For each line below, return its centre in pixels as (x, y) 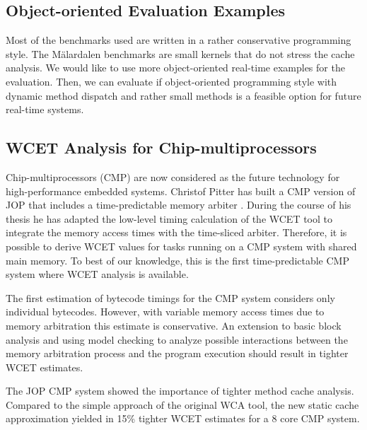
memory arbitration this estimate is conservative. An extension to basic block (174, 325)
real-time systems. (45, 109)
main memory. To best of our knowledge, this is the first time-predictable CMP (177, 260)
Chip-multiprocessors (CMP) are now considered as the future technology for (173, 176)
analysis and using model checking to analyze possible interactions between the (177, 339)
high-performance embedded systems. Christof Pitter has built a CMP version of (181, 191)
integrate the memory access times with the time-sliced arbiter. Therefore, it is (176, 232)
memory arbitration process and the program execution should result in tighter (177, 353)
